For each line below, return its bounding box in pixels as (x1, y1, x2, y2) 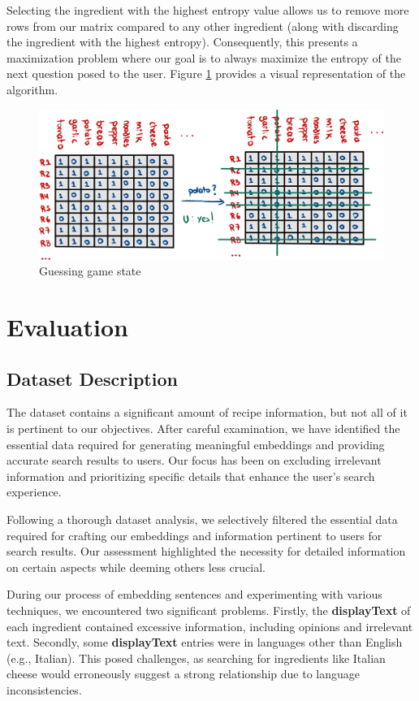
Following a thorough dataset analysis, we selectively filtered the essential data (6, 510, 398, 527)
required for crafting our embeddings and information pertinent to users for (6, 526, 382, 543)
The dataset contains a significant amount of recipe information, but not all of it (6, 404, 408, 421)
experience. (6, 483, 62, 500)
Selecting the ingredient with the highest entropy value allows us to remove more (6, 2, 409, 18)
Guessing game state (39, 262, 141, 279)
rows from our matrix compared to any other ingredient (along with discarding (6, 17, 399, 34)
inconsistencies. (6, 681, 82, 698)
